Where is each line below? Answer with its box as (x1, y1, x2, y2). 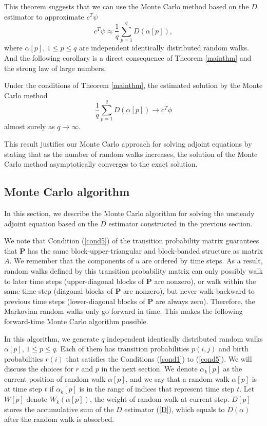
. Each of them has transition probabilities (55, 343, 189, 354)
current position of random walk (4, 373, 106, 384)
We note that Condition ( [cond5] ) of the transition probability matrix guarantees (4, 235, 259, 246)
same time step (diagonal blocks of (4, 286, 113, 296)
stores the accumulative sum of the (4, 403, 114, 414)
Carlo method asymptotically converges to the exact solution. (4, 158, 198, 169)
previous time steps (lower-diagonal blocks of (4, 295, 145, 306)
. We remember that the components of (9, 255, 133, 266)
